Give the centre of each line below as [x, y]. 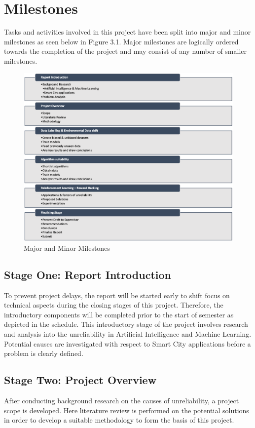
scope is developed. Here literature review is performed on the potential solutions [127, 410]
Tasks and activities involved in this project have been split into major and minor [127, 32]
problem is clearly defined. [44, 353]
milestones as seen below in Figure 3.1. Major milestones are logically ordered [121, 41]
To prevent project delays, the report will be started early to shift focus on [117, 295]
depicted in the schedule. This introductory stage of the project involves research [126, 324]
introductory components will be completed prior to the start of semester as [119, 314]
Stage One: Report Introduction [88, 274]
